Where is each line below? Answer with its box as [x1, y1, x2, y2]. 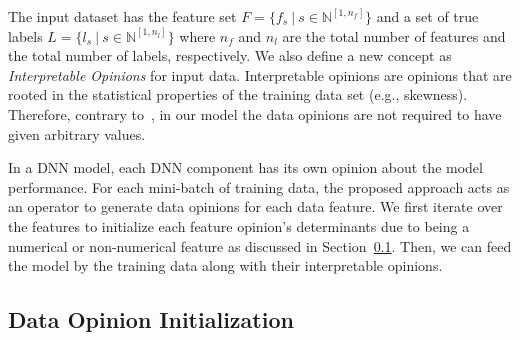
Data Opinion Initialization [8, 304, 294, 335]
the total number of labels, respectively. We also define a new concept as [8, 45, 452, 66]
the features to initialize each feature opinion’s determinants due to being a [8, 215, 470, 236]
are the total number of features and [282, 25, 506, 46]
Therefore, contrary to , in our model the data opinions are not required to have [8, 103, 502, 124]
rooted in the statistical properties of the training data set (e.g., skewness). [8, 84, 468, 105]
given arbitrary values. [8, 123, 146, 144]
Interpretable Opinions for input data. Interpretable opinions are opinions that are [8, 64, 512, 85]
